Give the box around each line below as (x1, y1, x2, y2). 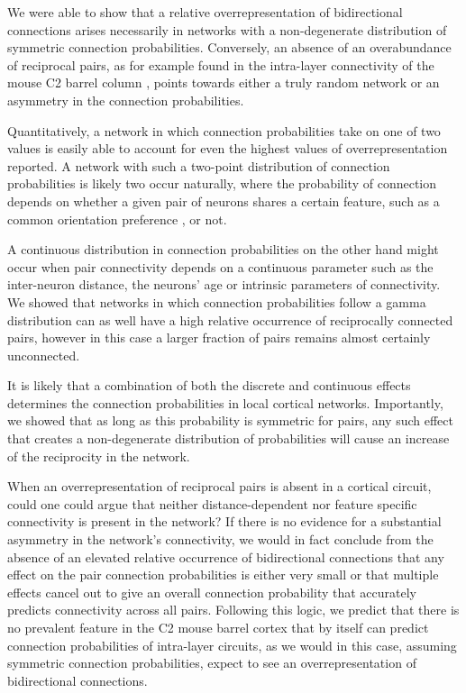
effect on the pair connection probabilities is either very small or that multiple (7, 565, 439, 584)
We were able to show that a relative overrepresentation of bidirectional (7, 3, 403, 21)
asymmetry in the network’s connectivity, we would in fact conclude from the (7, 530, 434, 549)
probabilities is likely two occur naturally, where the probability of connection (7, 174, 437, 193)
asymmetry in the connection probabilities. (7, 90, 244, 109)
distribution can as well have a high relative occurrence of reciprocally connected (7, 310, 453, 329)
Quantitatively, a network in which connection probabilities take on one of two (7, 121, 441, 140)
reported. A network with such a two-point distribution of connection (7, 156, 390, 175)
